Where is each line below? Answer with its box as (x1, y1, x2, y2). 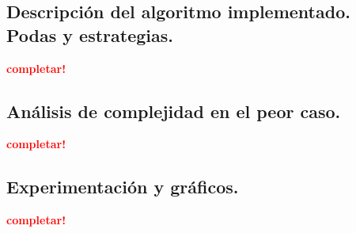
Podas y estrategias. (6, 22, 173, 47)
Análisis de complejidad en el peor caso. (6, 98, 341, 123)
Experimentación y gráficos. (6, 174, 239, 199)
